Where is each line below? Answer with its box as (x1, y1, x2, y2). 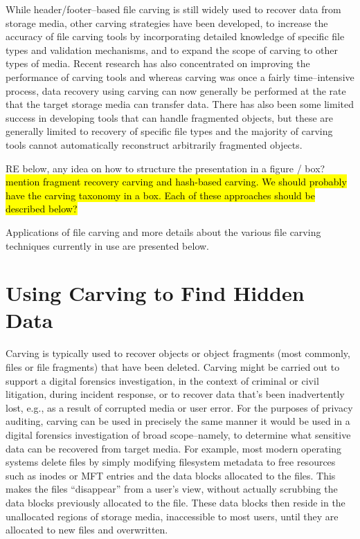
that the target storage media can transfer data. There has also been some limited (6, 97, 354, 111)
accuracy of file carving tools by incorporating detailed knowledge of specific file (6, 29, 345, 44)
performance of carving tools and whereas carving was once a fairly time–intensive (6, 69, 354, 84)
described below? (6, 201, 78, 216)
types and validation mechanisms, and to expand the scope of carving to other (6, 42, 338, 57)
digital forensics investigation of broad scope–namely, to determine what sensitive (6, 427, 351, 441)
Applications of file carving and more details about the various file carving (6, 224, 321, 239)
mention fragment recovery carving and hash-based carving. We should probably (6, 174, 347, 189)
